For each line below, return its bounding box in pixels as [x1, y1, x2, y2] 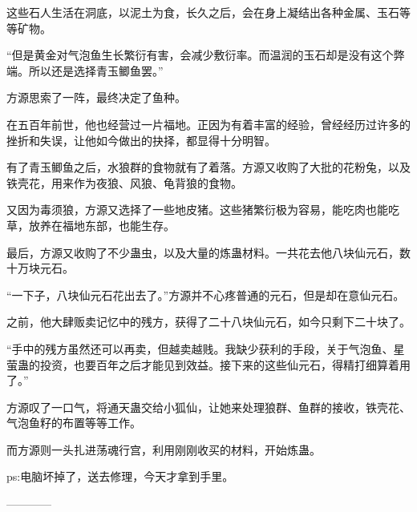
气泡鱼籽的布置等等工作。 [6, 414, 141, 431]
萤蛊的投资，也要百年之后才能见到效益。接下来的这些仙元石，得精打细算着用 [6, 356, 411, 373]
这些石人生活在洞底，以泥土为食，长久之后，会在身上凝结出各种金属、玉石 [6, 4, 399, 20]
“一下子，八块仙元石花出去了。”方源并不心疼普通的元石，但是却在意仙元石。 [6, 286, 405, 303]
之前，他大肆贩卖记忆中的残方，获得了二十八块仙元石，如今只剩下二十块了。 [6, 313, 411, 330]
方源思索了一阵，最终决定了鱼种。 [6, 89, 186, 106]
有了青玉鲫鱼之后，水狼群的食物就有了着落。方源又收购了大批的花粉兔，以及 [6, 159, 411, 175]
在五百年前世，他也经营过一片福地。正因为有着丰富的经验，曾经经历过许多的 [6, 115, 411, 132]
